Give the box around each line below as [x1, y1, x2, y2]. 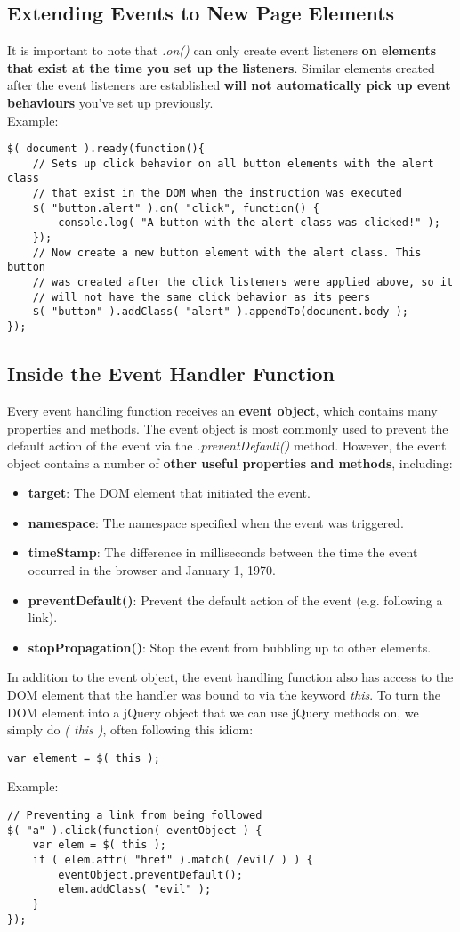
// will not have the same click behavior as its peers [32, 290, 371, 304]
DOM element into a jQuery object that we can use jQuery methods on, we [7, 702, 419, 721]
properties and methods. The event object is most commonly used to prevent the [7, 418, 448, 437]
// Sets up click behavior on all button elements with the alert [32, 157, 434, 170]
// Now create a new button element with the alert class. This [32, 246, 422, 259]
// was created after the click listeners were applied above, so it [32, 276, 454, 289]
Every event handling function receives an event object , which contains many [7, 401, 438, 419]
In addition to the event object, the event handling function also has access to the [7, 668, 454, 686]
